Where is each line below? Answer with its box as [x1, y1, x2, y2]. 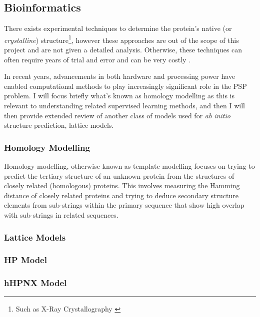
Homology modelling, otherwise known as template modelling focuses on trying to [4, 161, 255, 171]
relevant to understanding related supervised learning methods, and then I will [4, 100, 245, 111]
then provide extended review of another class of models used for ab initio [4, 110, 230, 120]
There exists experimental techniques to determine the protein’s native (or [4, 23, 232, 33]
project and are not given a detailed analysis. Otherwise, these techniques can [4, 44, 242, 55]
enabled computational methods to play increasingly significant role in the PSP [4, 80, 247, 91]
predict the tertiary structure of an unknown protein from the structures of [4, 170, 234, 181]
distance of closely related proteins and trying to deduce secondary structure [4, 190, 238, 200]
